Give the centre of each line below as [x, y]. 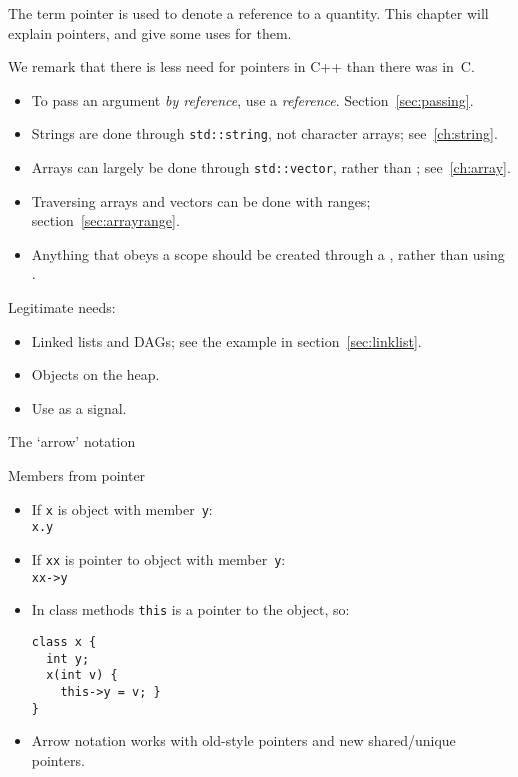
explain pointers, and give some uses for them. [150, 32]
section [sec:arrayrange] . [105, 220]
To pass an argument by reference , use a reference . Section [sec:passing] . [252, 99]
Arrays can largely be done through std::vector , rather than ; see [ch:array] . [271, 167]
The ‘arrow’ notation [72, 441]
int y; [68, 658]
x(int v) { [82, 675]
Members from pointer [77, 475]
